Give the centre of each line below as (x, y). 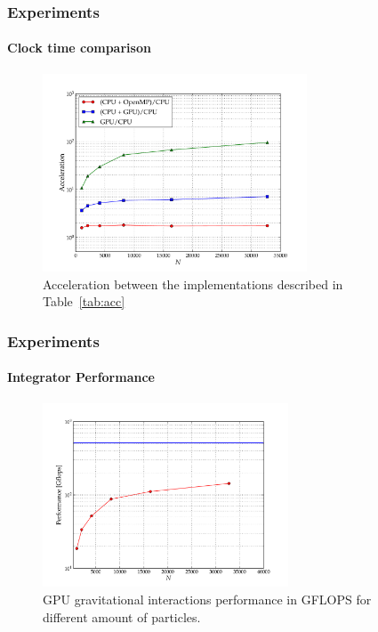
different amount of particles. (122, 616)
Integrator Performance (81, 377)
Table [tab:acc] (84, 301)
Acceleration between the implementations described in (193, 284)
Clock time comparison (79, 48)
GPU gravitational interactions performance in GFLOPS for (207, 599)
